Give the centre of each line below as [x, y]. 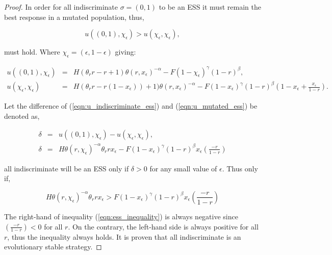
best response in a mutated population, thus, [74, 17]
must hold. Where [32, 52]
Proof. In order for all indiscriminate [61, 7]
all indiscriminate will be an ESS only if [67, 168]
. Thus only [240, 168]
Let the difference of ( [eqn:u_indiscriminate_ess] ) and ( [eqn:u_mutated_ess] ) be [131, 106]
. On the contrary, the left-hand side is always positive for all [163, 226]
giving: [125, 52]
